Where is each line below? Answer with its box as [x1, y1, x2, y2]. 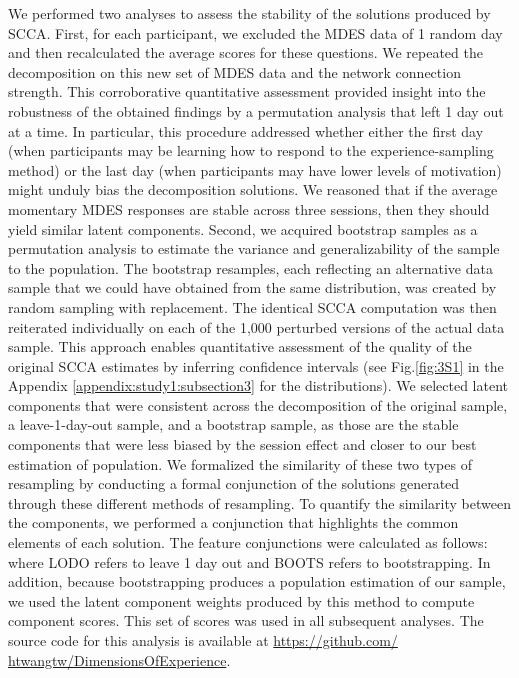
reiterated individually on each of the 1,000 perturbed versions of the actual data [8, 316, 505, 337]
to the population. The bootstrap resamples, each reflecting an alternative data [8, 257, 493, 278]
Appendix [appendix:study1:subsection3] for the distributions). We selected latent [8, 375, 508, 396]
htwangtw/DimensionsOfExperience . [8, 649, 231, 670]
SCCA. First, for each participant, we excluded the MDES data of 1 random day [8, 22, 503, 43]
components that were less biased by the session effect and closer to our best [8, 434, 477, 455]
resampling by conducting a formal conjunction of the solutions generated [8, 473, 460, 494]
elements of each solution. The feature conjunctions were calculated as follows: [8, 532, 488, 553]
